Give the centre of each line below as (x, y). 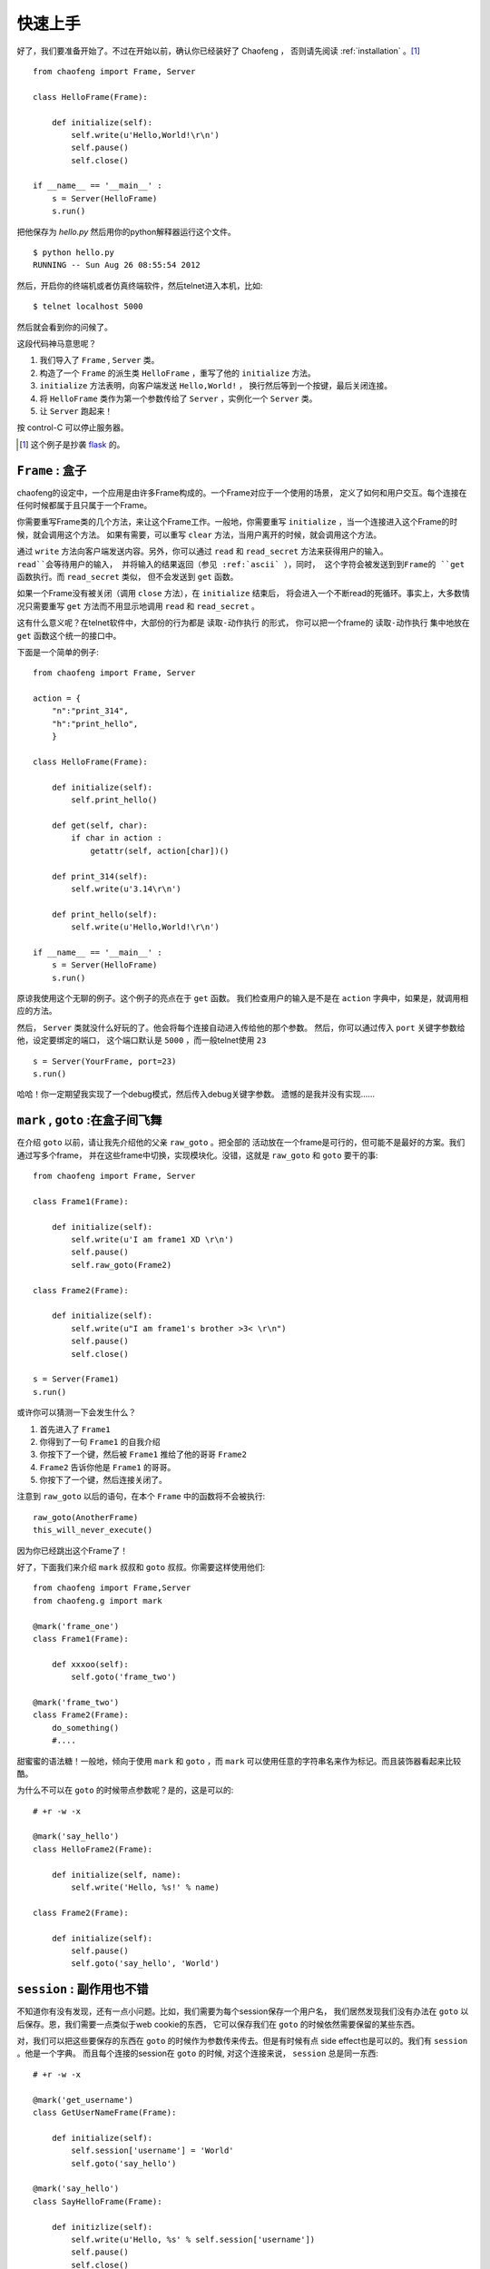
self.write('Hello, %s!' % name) (145, 1887)
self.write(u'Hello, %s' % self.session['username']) (193, 2239)
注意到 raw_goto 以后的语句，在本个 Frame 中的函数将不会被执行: (141, 1497)
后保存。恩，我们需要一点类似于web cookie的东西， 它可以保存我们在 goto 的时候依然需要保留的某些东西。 (218, 2024)
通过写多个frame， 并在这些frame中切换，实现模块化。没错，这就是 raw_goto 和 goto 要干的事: (197, 1155)
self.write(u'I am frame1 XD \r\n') (153, 1240)
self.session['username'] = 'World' (153, 2151)
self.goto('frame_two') (124, 1677)
